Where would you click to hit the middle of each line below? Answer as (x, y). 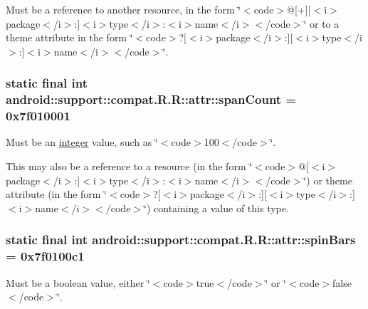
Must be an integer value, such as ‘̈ (82, 142)
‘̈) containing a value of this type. (216, 208)
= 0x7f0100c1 (45, 256)
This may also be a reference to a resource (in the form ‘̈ (129, 166)
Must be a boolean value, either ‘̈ (78, 282)
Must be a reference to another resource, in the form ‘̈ (123, 9)
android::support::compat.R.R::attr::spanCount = (151, 99)
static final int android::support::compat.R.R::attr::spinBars (181, 240)
